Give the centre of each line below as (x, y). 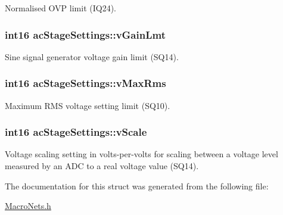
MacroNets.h (28, 206)
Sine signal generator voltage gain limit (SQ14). (92, 56)
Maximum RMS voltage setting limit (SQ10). (88, 105)
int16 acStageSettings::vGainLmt (85, 34)
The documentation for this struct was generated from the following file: (137, 186)
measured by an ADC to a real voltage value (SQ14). (102, 166)
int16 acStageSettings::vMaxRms (85, 83)
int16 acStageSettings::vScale (76, 132)
